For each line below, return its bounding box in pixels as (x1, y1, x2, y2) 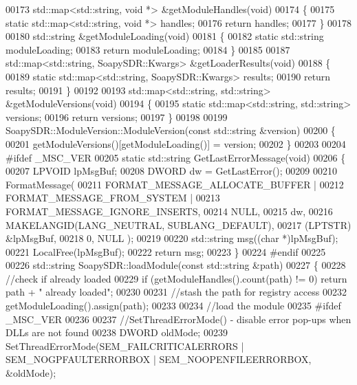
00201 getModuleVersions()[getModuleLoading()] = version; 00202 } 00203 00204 (6, 136, 346, 151)
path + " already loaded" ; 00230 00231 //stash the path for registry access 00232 (6, 285, 347, 299)
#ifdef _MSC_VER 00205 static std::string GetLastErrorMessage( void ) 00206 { (6, 150, 346, 164)
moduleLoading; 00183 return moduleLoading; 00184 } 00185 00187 (6, 42, 290, 56)
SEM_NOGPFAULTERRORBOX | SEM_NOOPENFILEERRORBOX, (6, 352, 312, 366)
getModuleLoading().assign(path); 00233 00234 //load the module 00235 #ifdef (6, 298, 341, 313)
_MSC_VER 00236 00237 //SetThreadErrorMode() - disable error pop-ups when (6, 311, 351, 326)
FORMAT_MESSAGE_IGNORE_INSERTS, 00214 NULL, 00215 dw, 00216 (6, 203, 333, 218)
